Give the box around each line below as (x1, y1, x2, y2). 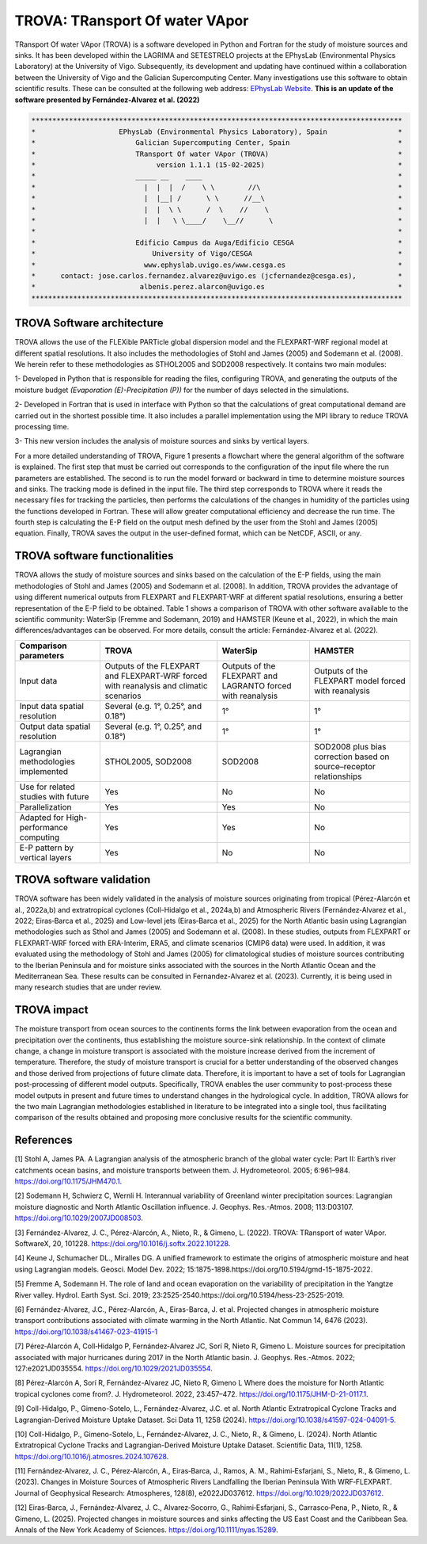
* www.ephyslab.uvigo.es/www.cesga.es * (31, 260, 402, 269)
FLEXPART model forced (313, 675, 406, 686)
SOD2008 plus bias (313, 741, 387, 752)
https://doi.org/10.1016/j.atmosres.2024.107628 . (14, 1451, 169, 1461)
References (14, 1134, 73, 1147)
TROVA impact (14, 1003, 89, 1017)
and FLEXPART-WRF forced (104, 670, 208, 681)
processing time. (14, 421, 70, 431)
